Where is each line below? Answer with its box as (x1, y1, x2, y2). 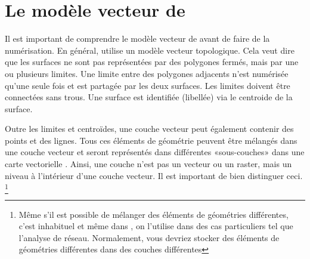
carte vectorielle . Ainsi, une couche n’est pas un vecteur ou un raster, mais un (5, 158, 292, 170)
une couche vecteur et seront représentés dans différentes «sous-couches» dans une (5, 146, 305, 158)
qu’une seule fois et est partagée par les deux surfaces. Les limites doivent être (5, 79, 290, 91)
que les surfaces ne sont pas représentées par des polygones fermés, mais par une (5, 55, 299, 68)
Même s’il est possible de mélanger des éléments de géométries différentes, (18, 208, 289, 220)
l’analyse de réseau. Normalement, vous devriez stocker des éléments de (18, 231, 280, 243)
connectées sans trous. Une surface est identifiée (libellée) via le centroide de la (5, 91, 293, 103)
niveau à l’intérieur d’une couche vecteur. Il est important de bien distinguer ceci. (5, 169, 303, 181)
